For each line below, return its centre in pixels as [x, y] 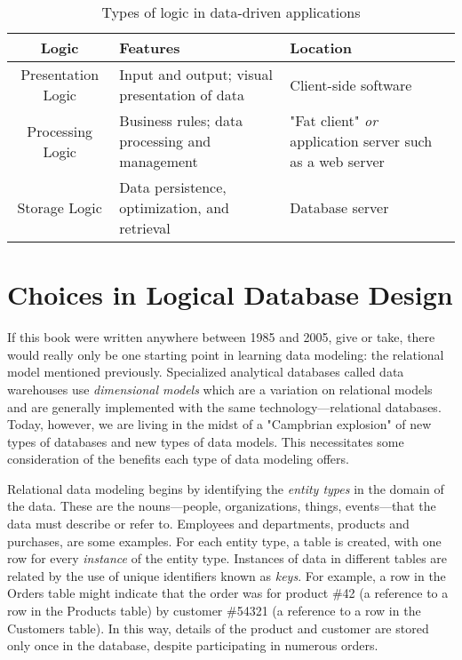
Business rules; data [181, 120]
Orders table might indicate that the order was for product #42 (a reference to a [228, 593]
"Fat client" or [334, 120]
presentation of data [182, 95]
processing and [165, 141]
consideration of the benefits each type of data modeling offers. [178, 459]
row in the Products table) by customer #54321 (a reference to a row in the [214, 611]
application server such [361, 141]
